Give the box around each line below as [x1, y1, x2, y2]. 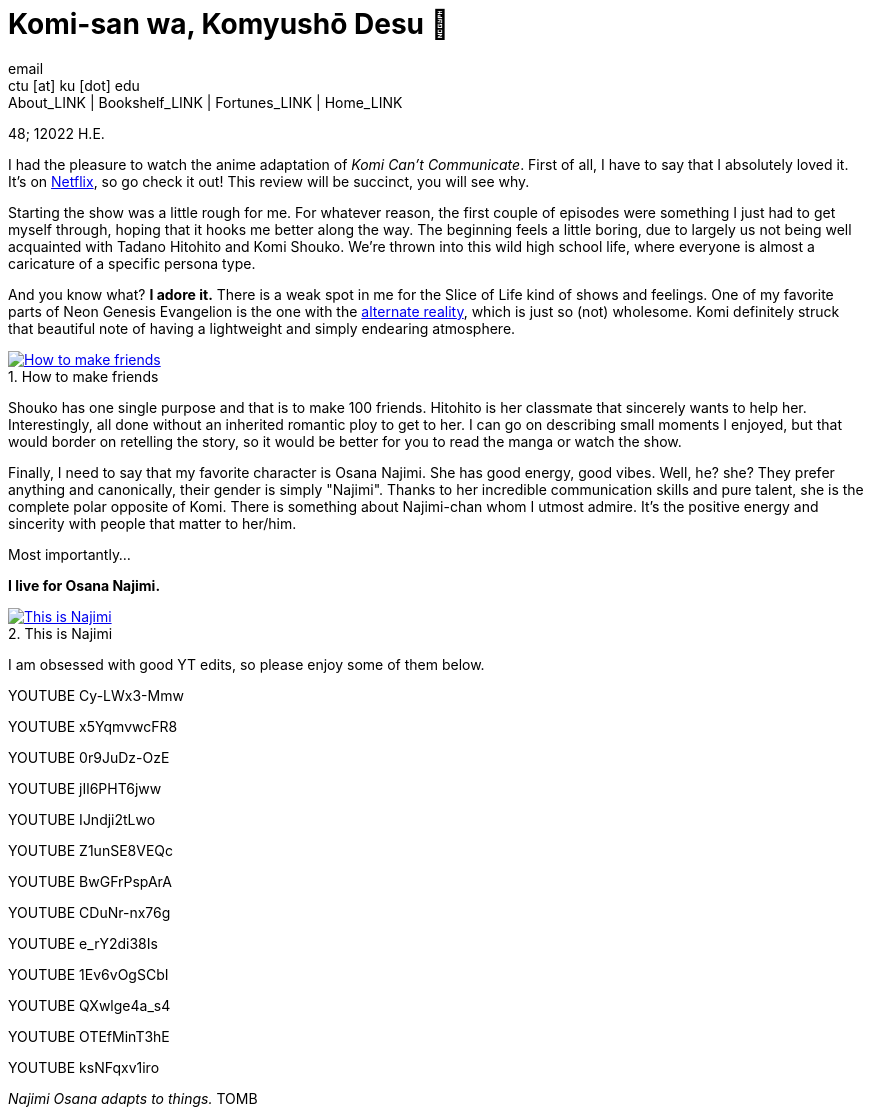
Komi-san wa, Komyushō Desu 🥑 [8, 7, 450, 41]
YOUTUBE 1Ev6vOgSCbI [8, 965, 169, 983]
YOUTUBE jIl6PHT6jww [8, 779, 162, 797]
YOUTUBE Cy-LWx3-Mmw [8, 686, 184, 704]
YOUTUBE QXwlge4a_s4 [8, 996, 171, 1014]
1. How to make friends [8, 367, 159, 385]
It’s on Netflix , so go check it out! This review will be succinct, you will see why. [8, 172, 530, 190]
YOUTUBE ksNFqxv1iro [8, 1058, 160, 1076]
